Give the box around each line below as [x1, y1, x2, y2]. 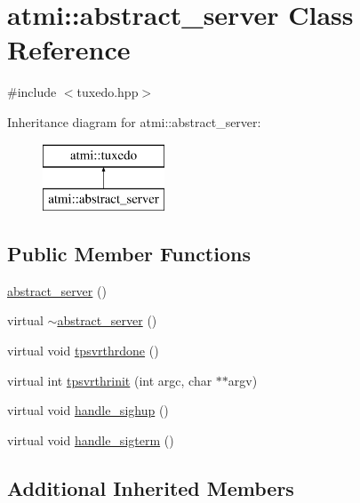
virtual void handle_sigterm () [7, 430, 174, 449]
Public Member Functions [7, 240, 251, 267]
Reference [7, 31, 131, 68]
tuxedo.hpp [76, 83, 139, 101]
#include [7, 83, 57, 101]
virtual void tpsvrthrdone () [7, 341, 159, 360]
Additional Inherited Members [7, 474, 294, 501]
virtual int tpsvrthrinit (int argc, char [7, 371, 212, 389]
